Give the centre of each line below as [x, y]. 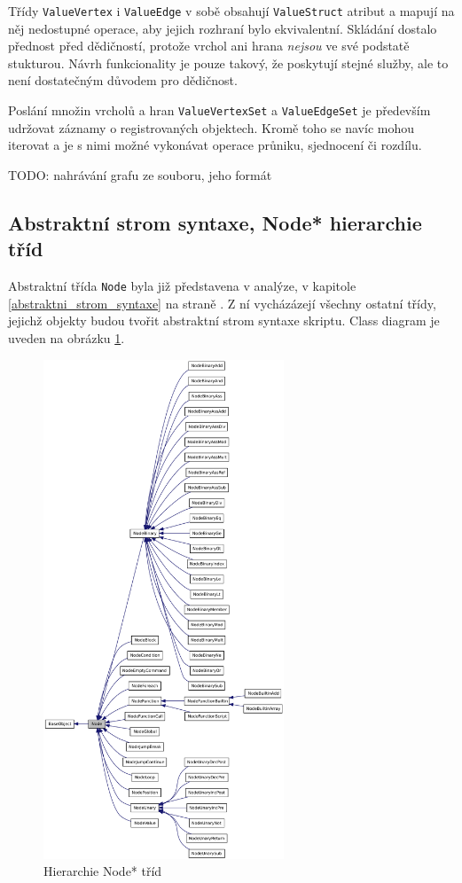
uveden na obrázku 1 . [67, 337]
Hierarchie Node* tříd [103, 871]
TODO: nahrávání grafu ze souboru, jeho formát [140, 174]
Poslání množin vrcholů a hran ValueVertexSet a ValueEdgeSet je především [219, 110]
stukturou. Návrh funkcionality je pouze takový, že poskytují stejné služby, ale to [228, 63]
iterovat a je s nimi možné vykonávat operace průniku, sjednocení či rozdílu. [215, 145]
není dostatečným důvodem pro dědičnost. [123, 80]
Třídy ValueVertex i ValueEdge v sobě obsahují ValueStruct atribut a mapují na [231, 11]
